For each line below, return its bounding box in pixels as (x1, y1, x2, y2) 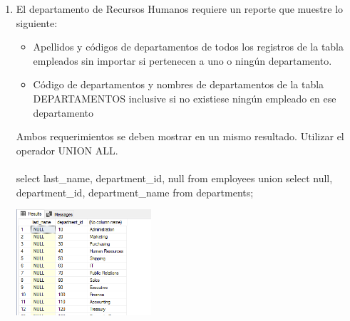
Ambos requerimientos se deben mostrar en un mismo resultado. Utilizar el (16, 129, 344, 144)
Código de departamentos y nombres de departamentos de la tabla (33, 77, 324, 92)
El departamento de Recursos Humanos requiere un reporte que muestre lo (16, 1, 344, 16)
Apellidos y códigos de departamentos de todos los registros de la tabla (33, 39, 344, 54)
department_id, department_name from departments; (16, 184, 254, 199)
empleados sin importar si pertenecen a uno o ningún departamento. (33, 53, 332, 68)
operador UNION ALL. (16, 142, 118, 157)
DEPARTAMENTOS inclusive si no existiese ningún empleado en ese (33, 90, 336, 105)
